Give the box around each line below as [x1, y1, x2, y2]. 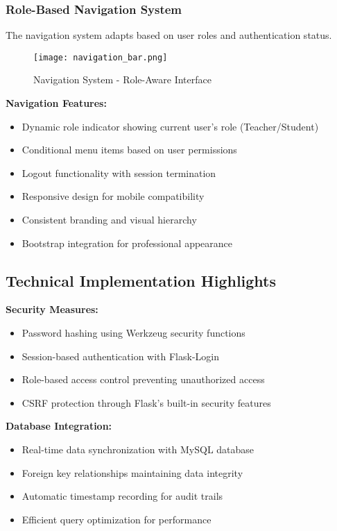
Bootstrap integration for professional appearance [21, 235, 233, 250]
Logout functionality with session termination [21, 165, 216, 180]
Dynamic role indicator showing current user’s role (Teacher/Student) [21, 119, 319, 133]
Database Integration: [6, 419, 112, 433]
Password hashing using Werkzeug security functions [21, 326, 245, 340]
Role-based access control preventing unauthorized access [21, 372, 265, 387]
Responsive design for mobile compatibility [21, 189, 205, 203]
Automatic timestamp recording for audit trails [21, 489, 223, 503]
